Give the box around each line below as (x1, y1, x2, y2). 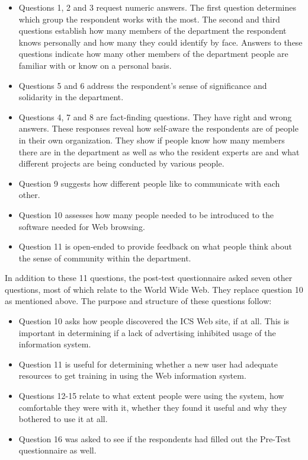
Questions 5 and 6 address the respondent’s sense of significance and (18, 79, 267, 91)
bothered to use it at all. (18, 413, 108, 425)
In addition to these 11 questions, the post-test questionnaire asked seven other (5, 271, 293, 284)
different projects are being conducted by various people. (18, 157, 224, 170)
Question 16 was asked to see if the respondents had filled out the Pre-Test (18, 432, 291, 445)
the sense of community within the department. (18, 251, 191, 264)
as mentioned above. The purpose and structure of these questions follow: (5, 295, 272, 307)
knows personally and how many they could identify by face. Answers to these (18, 36, 303, 48)
